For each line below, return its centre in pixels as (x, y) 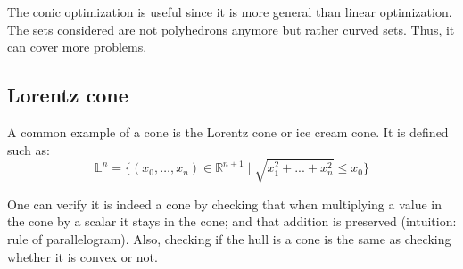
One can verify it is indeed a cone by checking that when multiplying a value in (225, 204)
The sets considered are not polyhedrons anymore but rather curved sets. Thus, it (231, 29)
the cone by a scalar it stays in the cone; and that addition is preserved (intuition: (232, 221)
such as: (29, 149)
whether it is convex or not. (83, 256)
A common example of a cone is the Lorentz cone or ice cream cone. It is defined (228, 131)
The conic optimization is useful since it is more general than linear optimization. (230, 12)
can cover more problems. (77, 47)
